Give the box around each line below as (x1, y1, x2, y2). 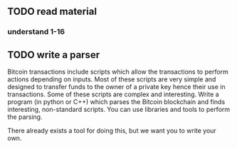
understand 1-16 (7, 27, 65, 37)
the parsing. (7, 113, 43, 121)
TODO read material (7, 6, 98, 18)
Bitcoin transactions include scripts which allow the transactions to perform (7, 67, 229, 76)
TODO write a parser (7, 49, 100, 61)
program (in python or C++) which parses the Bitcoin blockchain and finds (7, 98, 226, 106)
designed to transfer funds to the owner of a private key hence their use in (7, 83, 226, 91)
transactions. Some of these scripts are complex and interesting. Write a (7, 90, 219, 98)
